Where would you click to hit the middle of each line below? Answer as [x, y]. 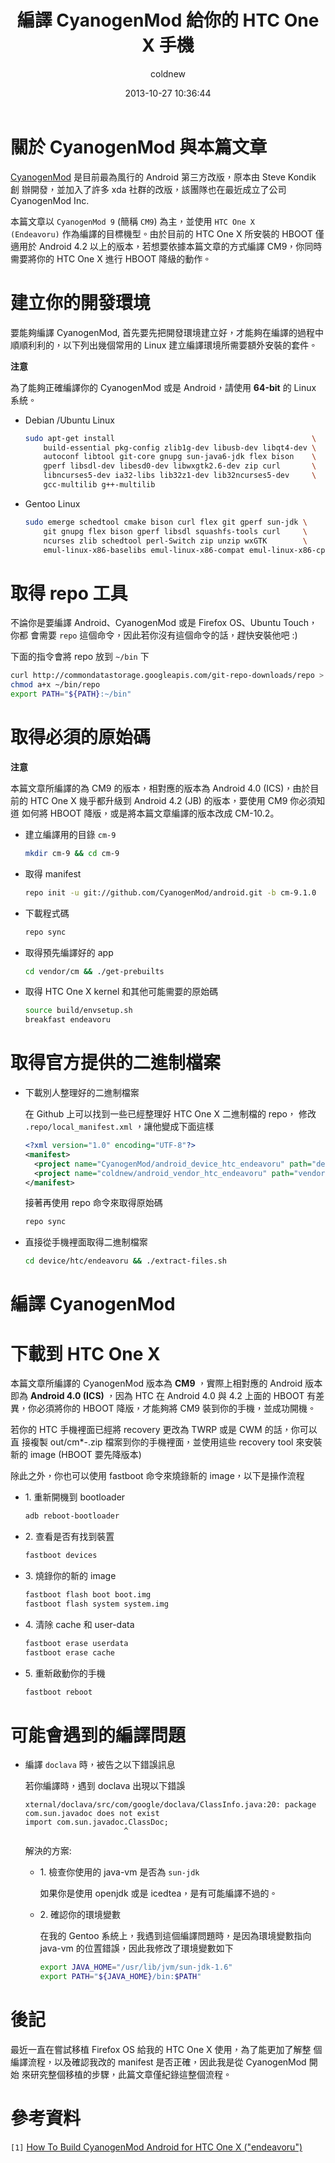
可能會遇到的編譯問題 [98, 1735]
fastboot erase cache [69, 1652]
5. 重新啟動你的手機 [65, 1673]
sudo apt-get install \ [170, 438]
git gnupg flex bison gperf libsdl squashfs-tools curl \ [175, 531]
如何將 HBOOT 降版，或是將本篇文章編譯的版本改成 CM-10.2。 [150, 813]
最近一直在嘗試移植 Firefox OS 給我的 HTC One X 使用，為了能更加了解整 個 [166, 2050]
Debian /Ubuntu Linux [69, 420]
